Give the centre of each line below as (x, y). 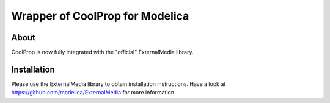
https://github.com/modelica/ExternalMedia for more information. (94, 93)
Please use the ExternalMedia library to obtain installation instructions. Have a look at (119, 84)
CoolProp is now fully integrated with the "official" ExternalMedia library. (102, 52)
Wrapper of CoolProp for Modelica (100, 16)
